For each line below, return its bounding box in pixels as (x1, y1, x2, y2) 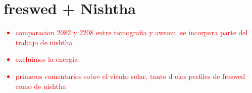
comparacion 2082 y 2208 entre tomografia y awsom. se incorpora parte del (15, 27, 248, 38)
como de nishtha (15, 80, 66, 91)
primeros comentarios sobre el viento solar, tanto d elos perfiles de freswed (15, 70, 245, 81)
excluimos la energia (15, 54, 78, 64)
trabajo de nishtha (15, 37, 73, 47)
